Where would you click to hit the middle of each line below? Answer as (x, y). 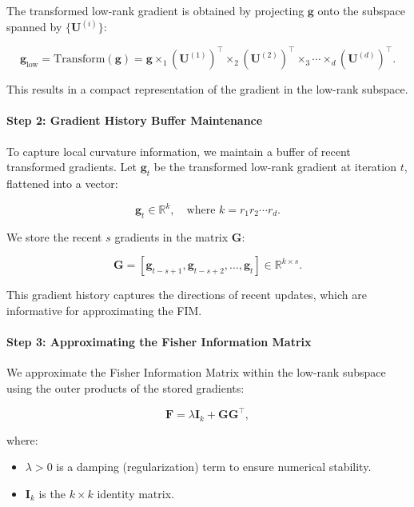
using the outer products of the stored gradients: (125, 387)
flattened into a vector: (62, 183)
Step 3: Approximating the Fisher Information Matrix (159, 342)
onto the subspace (361, 10)
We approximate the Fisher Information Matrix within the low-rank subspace (196, 372)
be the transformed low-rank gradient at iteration (275, 167)
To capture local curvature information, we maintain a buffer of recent (179, 151)
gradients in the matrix (171, 236)
